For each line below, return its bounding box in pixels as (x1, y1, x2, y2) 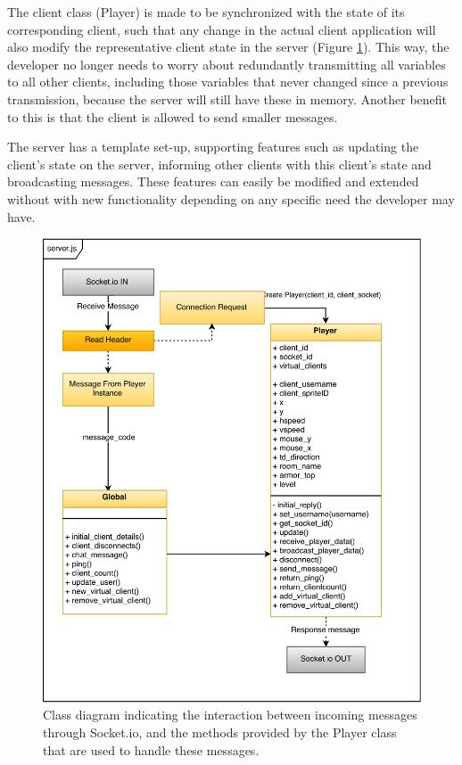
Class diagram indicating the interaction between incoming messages (43, 705, 417, 724)
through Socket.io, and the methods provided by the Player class (43, 722, 397, 741)
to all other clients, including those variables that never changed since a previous (7, 72, 449, 91)
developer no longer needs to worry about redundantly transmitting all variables (7, 54, 446, 73)
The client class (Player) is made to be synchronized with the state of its (7, 3, 405, 21)
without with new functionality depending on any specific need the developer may (7, 189, 455, 208)
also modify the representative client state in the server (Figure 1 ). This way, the (7, 37, 450, 56)
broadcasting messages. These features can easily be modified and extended (7, 172, 419, 191)
